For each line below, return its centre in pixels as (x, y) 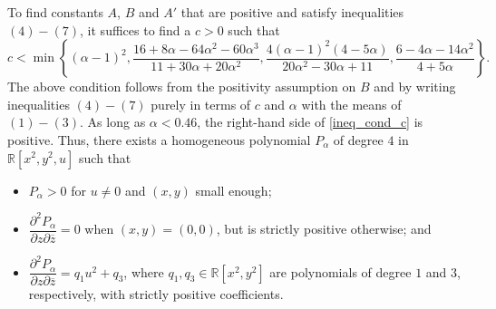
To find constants (55, 12)
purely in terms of (201, 104)
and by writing (415, 87)
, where (144, 271)
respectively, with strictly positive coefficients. (156, 294)
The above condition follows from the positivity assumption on (182, 87)
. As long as (113, 122)
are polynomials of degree (340, 271)
